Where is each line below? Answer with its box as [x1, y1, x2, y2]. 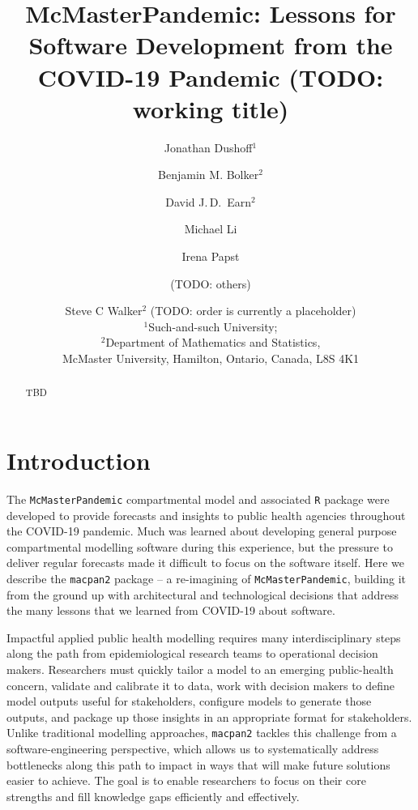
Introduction [6, 444, 151, 477]
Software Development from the [28, 28, 393, 62]
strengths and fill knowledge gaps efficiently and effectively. [6, 787, 300, 804]
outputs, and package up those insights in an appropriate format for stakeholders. [6, 708, 412, 725]
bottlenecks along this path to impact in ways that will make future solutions [6, 756, 390, 773]
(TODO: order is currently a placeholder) [150, 302, 356, 319]
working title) [132, 92, 289, 125]
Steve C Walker [65, 302, 143, 319]
